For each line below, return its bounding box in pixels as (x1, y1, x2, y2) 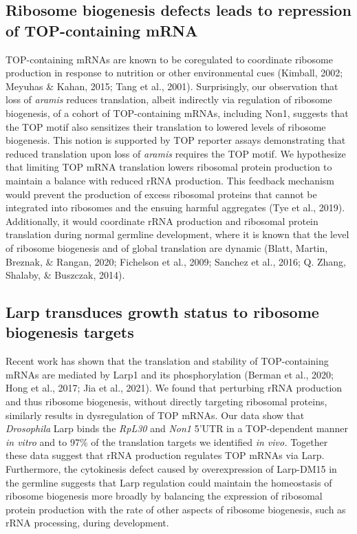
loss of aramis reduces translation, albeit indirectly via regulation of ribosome (6, 92, 332, 107)
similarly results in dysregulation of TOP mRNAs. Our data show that (6, 407, 305, 422)
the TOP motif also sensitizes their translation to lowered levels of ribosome (6, 119, 326, 133)
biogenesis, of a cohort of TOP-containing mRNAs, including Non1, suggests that (6, 105, 349, 120)
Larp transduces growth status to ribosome (6, 301, 319, 323)
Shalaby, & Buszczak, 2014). (6, 268, 125, 282)
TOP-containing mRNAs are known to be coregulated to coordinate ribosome (6, 52, 333, 66)
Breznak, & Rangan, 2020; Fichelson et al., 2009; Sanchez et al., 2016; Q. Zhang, (6, 254, 346, 268)
